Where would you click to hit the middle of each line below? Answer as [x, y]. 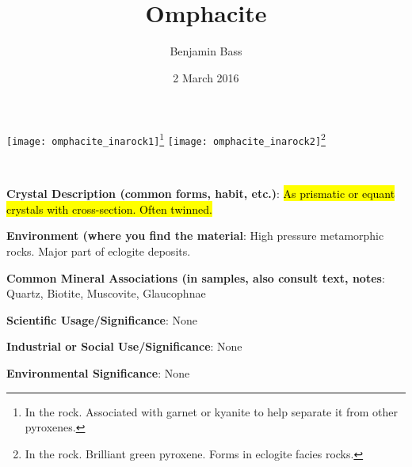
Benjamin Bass [206, 51]
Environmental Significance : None [98, 372]
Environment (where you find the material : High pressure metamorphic [195, 235]
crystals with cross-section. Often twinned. [109, 209]
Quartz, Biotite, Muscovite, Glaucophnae [106, 293]
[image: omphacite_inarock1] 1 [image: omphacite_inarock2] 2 [166, 139]
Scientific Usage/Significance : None [102, 319]
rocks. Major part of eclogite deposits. [99, 251]
